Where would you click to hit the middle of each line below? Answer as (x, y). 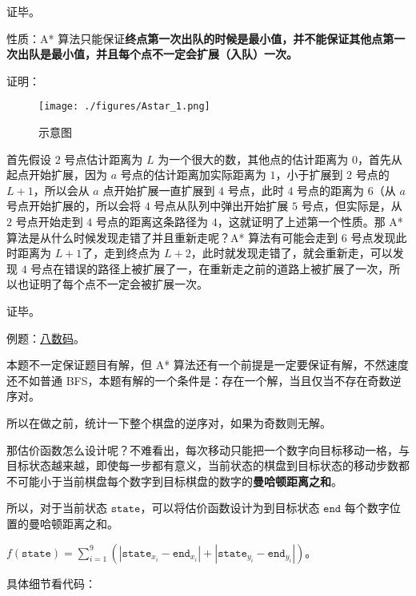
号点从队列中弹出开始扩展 (221, 206)
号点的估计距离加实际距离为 (193, 175)
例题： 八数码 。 (46, 338)
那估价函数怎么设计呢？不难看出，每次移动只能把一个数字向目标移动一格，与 (208, 449)
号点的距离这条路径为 (152, 221)
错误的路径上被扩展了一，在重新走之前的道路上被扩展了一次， (227, 268)
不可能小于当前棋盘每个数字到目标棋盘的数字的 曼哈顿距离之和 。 (174, 481)
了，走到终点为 (121, 253)
